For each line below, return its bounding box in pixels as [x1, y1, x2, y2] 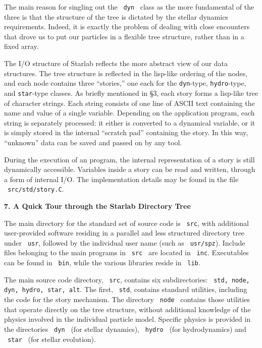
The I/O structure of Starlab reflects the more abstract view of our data [4, 58, 228, 69]
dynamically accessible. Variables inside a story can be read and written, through [4, 164, 255, 175]
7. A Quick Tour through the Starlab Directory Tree [4, 200, 191, 211]
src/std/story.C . [8, 184, 64, 194]
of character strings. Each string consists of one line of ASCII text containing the [4, 97, 255, 108]
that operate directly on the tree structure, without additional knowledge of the [4, 304, 251, 314]
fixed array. [4, 41, 39, 51]
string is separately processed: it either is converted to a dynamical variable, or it [4, 117, 255, 128]
